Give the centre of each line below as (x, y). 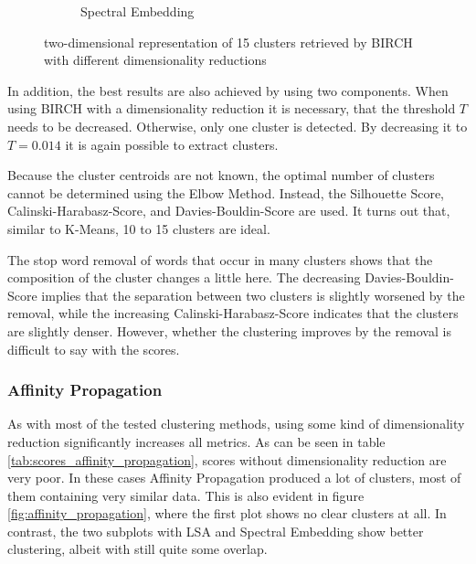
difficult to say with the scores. (94, 349)
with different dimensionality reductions (155, 60)
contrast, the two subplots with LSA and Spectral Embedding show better (216, 531)
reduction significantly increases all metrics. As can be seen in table (196, 441)
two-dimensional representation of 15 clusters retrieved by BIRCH (228, 42)
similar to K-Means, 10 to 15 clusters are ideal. (139, 228)
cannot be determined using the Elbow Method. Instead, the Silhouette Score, (226, 192)
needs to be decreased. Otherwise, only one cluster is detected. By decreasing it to (238, 126)
